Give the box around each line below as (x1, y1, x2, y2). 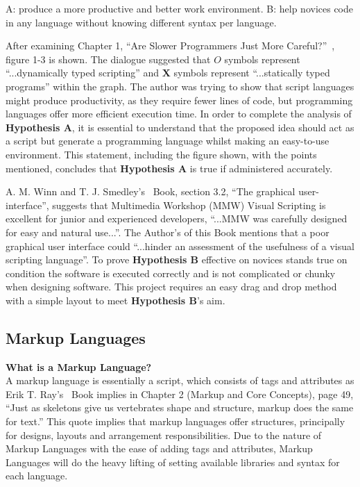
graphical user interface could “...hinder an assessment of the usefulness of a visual (6, 238, 354, 253)
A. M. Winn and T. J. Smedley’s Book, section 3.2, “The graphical (6, 184, 295, 199)
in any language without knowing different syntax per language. (6, 15, 277, 29)
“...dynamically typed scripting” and (6, 65, 160, 80)
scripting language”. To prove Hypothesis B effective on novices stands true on (6, 252, 348, 267)
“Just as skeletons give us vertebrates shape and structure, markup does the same (6, 400, 354, 415)
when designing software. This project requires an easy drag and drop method (6, 279, 337, 294)
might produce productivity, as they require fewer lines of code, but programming (6, 92, 353, 107)
